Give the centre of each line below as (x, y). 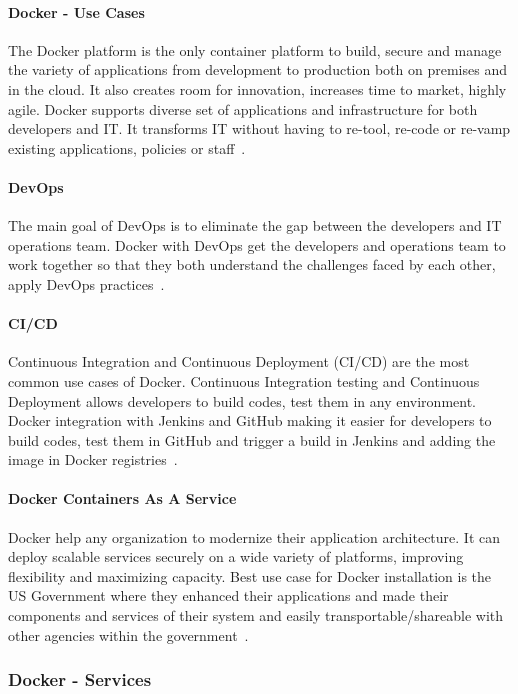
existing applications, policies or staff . (127, 147)
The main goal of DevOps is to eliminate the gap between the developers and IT (255, 225)
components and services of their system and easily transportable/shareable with (256, 615)
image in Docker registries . (93, 459)
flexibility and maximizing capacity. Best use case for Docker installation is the (250, 575)
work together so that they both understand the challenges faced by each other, (252, 264)
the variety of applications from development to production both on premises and (257, 69)
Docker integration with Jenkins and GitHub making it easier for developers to (250, 420)
